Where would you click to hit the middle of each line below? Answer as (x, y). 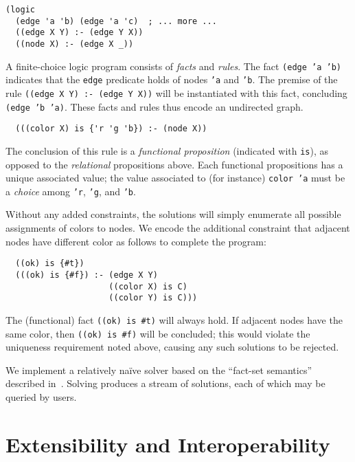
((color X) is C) (148, 286)
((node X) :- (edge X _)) (75, 44)
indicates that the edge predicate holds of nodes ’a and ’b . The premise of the (172, 79)
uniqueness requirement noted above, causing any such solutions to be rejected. (172, 347)
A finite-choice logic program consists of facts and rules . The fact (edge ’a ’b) (173, 66)
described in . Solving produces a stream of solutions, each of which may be (165, 383)
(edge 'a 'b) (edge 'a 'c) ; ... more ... (116, 21)
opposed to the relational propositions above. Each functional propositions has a (174, 164)
